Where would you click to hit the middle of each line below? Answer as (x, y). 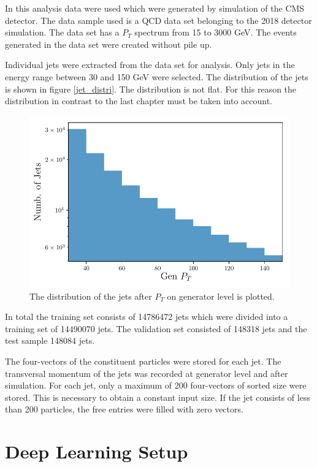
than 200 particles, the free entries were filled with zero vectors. (124, 409)
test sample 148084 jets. (50, 340)
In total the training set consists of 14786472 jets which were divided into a (147, 317)
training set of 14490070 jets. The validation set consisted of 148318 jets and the (156, 328)
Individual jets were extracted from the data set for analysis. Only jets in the (150, 65)
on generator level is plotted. (221, 296)
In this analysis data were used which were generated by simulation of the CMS (155, 8)
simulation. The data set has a (62, 32)
